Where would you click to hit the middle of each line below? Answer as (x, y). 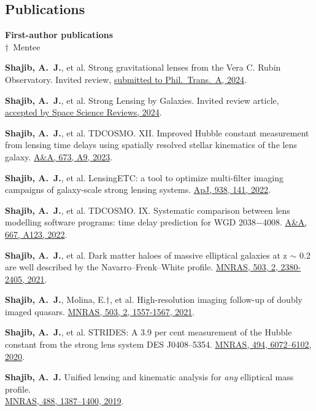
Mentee (27, 46)
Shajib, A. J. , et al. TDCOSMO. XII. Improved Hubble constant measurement (157, 132)
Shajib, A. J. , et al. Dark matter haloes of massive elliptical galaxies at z (146, 255)
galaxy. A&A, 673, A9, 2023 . (59, 156)
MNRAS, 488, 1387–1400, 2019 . (64, 401)
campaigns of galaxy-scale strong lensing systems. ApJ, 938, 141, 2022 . (138, 190)
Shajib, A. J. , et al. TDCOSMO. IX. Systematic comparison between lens (148, 210)
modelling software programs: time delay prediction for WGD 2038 (130, 222)
